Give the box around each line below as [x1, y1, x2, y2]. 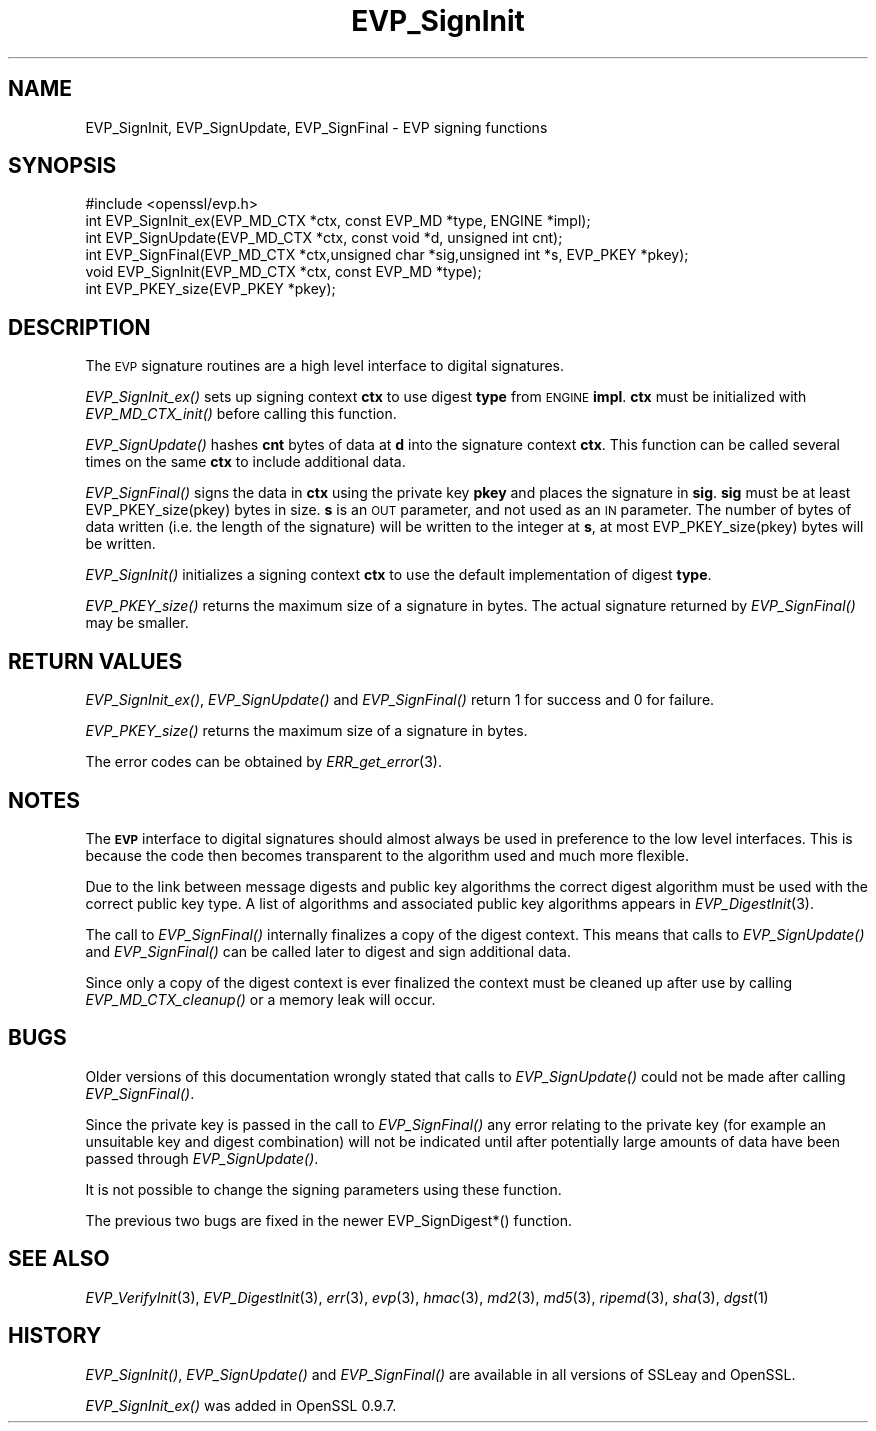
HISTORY [8, 1323, 102, 1349]
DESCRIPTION [8, 314, 151, 340]
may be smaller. [85, 614, 189, 632]
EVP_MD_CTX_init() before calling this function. [85, 405, 397, 423]
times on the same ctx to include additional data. [85, 453, 406, 471]
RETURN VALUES [8, 648, 183, 674]
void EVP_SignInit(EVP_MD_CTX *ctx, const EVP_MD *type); [85, 263, 482, 281]
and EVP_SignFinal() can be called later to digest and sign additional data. [85, 942, 571, 960]
